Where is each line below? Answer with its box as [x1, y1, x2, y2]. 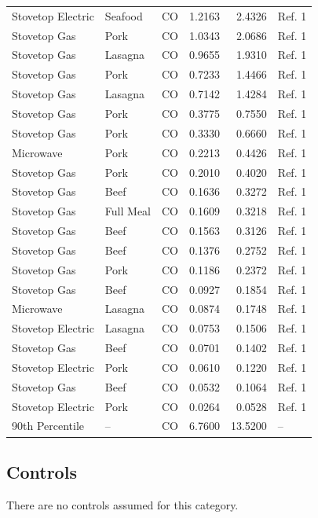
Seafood [104, 7, 143, 24]
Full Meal [104, 203, 152, 219]
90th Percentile [12, 417, 85, 434]
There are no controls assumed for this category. [6, 496, 239, 512]
